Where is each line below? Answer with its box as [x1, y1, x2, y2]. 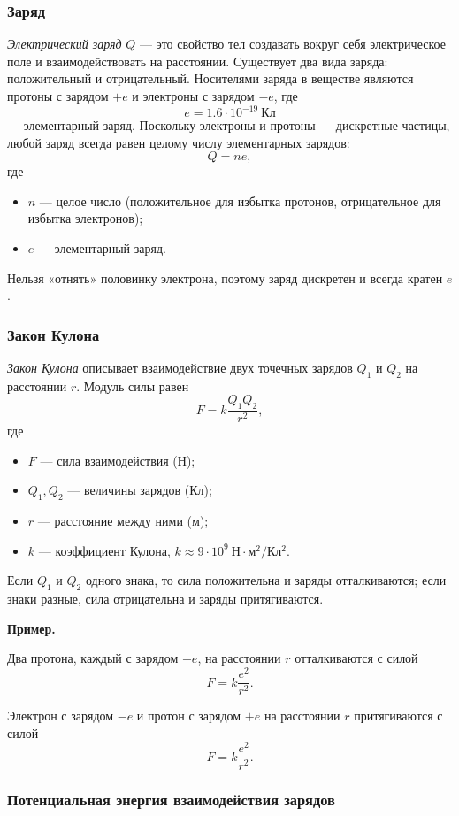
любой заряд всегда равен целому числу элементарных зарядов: [7, 133, 350, 151]
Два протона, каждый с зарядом [7, 649, 179, 667]
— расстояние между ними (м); [37, 512, 209, 530]
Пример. [7, 619, 56, 637]
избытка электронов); [27, 209, 143, 227]
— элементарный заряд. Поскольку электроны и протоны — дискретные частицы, [7, 116, 450, 135]
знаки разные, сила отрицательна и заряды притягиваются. [7, 589, 324, 608]
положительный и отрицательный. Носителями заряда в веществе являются [7, 69, 414, 88]
